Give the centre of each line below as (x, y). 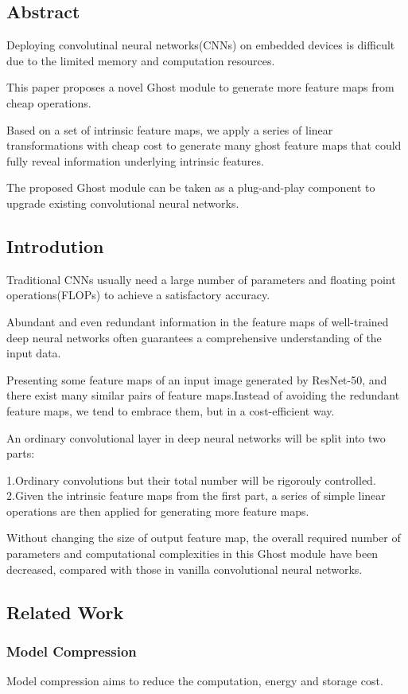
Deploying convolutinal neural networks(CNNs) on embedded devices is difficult (201, 45)
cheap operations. (49, 102)
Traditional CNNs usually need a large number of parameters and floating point (201, 279)
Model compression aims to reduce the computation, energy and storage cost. (195, 681)
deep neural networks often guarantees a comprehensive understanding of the (194, 337)
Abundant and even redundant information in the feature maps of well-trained (198, 321)
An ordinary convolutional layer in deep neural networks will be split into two (196, 437)
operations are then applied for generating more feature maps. (158, 511)
